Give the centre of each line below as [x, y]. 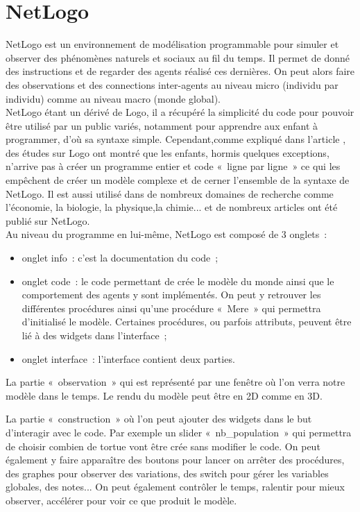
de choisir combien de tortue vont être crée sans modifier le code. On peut [163, 446]
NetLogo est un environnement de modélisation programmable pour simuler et [172, 44]
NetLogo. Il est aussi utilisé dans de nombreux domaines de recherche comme [170, 193]
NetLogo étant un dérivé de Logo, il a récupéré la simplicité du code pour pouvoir [180, 112]
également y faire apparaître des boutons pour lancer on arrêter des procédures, [175, 460]
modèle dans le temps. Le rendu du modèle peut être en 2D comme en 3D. [164, 395]
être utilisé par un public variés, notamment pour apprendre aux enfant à [162, 125]
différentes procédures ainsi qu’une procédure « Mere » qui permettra [171, 308]
